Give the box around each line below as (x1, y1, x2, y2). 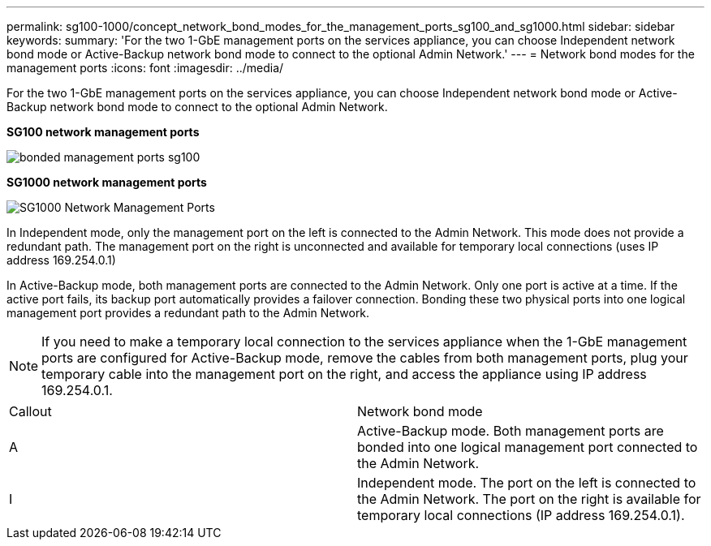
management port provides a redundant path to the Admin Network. (6, 306, 370, 320)
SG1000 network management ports (6, 175, 207, 189)
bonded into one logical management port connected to (357, 439, 698, 455)
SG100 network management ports (6, 125, 200, 139)
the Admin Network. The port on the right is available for (357, 491, 701, 507)
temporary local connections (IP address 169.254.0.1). (357, 507, 685, 523)
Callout (9, 403, 52, 419)
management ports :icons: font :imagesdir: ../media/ (6, 61, 284, 75)
